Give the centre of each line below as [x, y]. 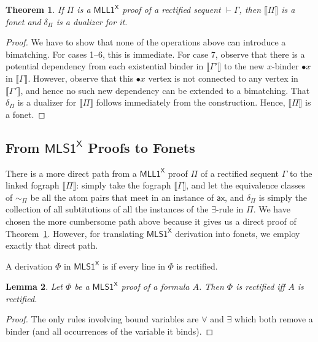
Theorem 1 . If [35, 9]
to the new [244, 66]
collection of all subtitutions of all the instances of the [107, 209]
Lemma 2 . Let [34, 286]
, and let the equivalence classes [246, 185]
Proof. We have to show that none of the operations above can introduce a [146, 42]
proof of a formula [155, 286]
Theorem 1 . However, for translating [75, 233]
